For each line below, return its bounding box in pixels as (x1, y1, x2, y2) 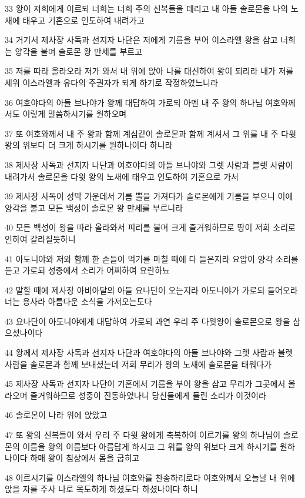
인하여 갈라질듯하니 (5, 232, 76, 245)
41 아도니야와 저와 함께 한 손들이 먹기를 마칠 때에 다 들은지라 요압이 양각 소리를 (5, 252, 299, 265)
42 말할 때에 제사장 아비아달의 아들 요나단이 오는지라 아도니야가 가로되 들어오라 (5, 283, 298, 296)
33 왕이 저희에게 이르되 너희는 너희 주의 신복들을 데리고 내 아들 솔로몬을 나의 (5, 2, 289, 14)
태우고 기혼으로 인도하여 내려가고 (22, 14, 145, 26)
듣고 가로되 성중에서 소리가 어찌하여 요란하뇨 (5, 264, 170, 276)
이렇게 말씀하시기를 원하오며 (22, 108, 127, 120)
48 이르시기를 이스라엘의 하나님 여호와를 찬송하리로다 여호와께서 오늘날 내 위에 (5, 471, 295, 483)
